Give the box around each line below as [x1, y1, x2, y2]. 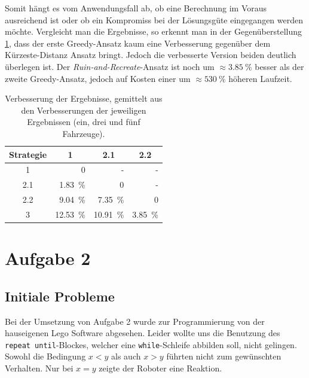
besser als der [255, 60, 304, 72]
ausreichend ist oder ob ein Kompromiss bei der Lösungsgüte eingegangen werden [5, 13, 303, 26]
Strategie [9, 148, 47, 160]
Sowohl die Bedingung [5, 350, 86, 362]
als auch [111, 350, 141, 362]
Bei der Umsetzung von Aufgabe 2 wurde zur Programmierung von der [5, 315, 265, 327]
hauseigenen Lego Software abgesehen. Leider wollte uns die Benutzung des [5, 327, 280, 339]
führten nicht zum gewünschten [166, 350, 282, 362]
